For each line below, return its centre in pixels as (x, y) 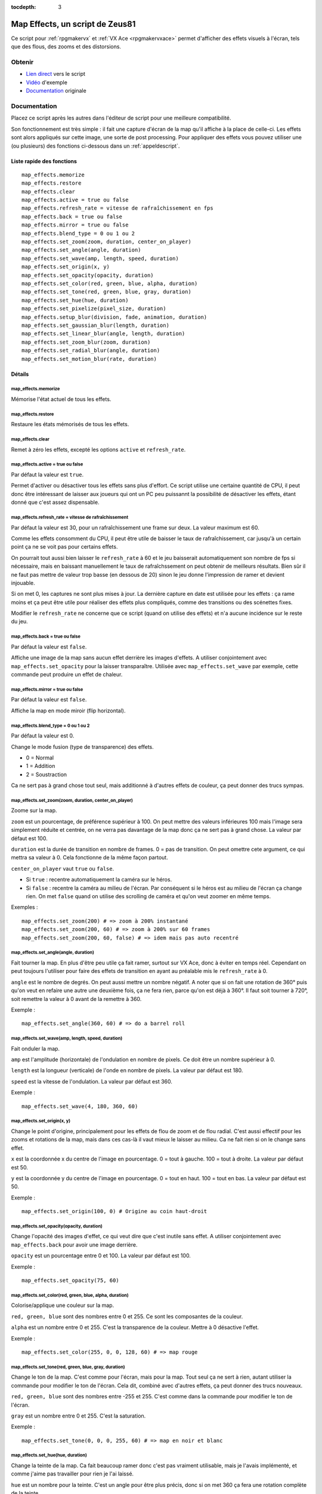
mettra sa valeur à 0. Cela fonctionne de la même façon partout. (89, 858)
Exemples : (24, 907)
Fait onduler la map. (35, 1048)
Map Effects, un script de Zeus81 (73, 24)
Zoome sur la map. (34, 810)
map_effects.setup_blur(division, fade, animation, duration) (114, 317)
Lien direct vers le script (56, 74)
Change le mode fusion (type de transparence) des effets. (83, 746)
